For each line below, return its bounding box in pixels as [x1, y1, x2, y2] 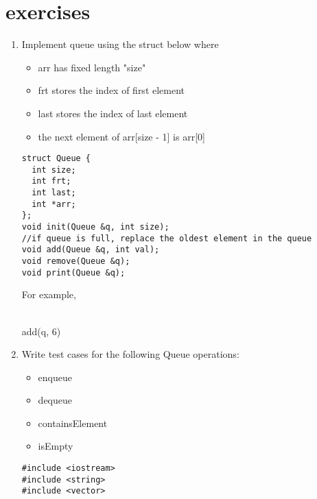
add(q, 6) [21, 324, 61, 338]
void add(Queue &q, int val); [21, 245, 160, 255]
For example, [21, 287, 76, 302]
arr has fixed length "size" [38, 60, 146, 74]
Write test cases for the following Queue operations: [21, 347, 239, 361]
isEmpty [38, 439, 73, 453]
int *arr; [32, 199, 76, 209]
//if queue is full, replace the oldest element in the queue [21, 233, 312, 243]
